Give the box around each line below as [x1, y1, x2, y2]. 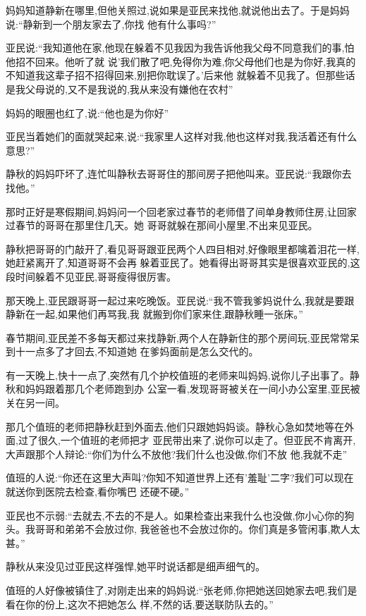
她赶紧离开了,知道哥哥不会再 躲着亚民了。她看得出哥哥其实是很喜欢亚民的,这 [6, 255, 360, 270]
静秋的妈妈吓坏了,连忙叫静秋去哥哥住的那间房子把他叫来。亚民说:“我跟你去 [6, 166, 352, 181]
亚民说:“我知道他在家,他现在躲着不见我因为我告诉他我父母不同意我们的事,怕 [6, 40, 355, 55]
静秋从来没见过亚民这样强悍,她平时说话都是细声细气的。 [6, 559, 265, 574]
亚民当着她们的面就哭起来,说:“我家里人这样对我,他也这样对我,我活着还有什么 [6, 129, 358, 144]
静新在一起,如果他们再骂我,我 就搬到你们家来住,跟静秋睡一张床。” [6, 307, 303, 321]
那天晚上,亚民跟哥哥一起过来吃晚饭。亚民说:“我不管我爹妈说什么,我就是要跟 [6, 292, 355, 307]
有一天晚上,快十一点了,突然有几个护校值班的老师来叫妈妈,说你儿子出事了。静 [6, 367, 360, 382]
